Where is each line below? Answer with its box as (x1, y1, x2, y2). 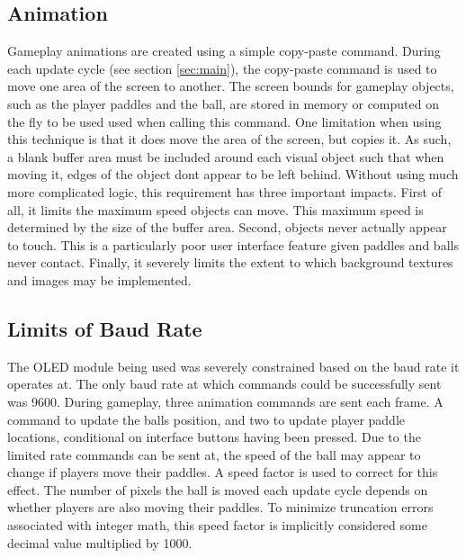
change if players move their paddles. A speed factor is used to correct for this (7, 463, 438, 481)
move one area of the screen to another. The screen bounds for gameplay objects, (7, 76, 454, 95)
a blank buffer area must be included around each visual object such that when (7, 147, 444, 166)
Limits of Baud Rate (7, 314, 202, 342)
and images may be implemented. (7, 270, 192, 289)
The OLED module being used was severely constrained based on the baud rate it (7, 356, 460, 375)
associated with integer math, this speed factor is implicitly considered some (7, 516, 427, 535)
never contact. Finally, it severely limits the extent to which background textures (7, 253, 453, 272)
